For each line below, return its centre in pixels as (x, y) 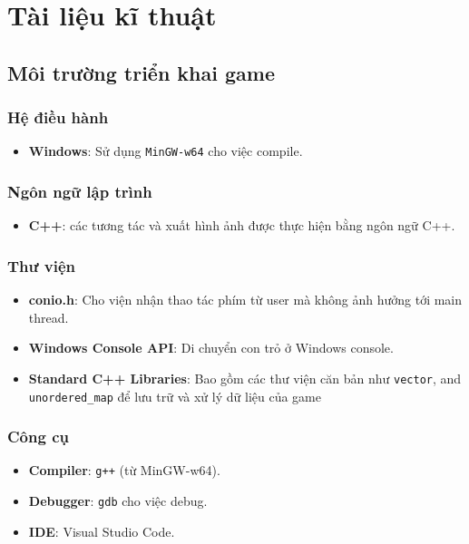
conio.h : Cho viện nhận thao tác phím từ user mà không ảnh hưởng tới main (245, 300)
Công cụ (38, 437)
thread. (49, 317)
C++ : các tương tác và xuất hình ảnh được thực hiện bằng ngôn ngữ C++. (242, 225)
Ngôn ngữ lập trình (80, 191)
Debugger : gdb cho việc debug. (118, 501)
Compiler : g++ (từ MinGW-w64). (124, 470)
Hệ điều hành (58, 117)
